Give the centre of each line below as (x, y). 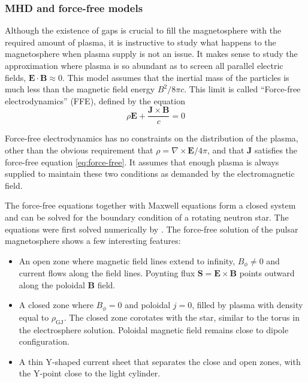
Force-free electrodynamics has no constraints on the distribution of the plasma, (152, 138)
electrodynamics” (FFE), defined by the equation (95, 100)
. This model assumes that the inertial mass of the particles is (176, 77)
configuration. (44, 341)
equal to (34, 317)
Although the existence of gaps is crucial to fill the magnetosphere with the (143, 30)
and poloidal (148, 305)
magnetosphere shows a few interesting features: (93, 241)
